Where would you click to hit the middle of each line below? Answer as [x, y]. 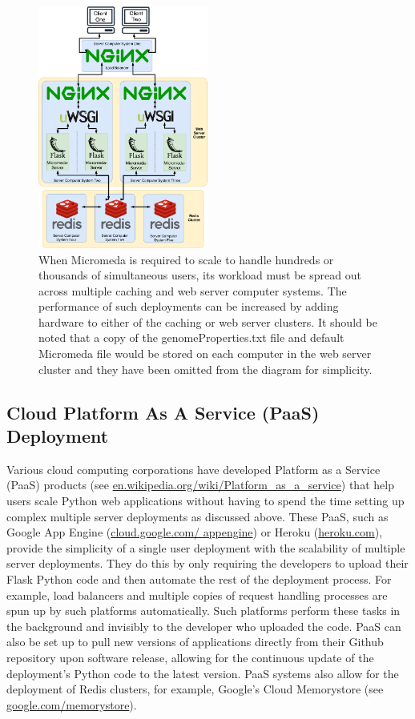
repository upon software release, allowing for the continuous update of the [190, 657]
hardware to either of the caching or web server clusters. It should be [208, 321]
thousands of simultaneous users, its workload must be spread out [200, 275]
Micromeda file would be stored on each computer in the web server [205, 353]
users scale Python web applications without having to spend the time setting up [205, 501]
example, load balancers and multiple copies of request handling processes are [197, 594]
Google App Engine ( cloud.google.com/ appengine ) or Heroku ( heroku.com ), [195, 532]
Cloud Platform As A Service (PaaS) [163, 412]
